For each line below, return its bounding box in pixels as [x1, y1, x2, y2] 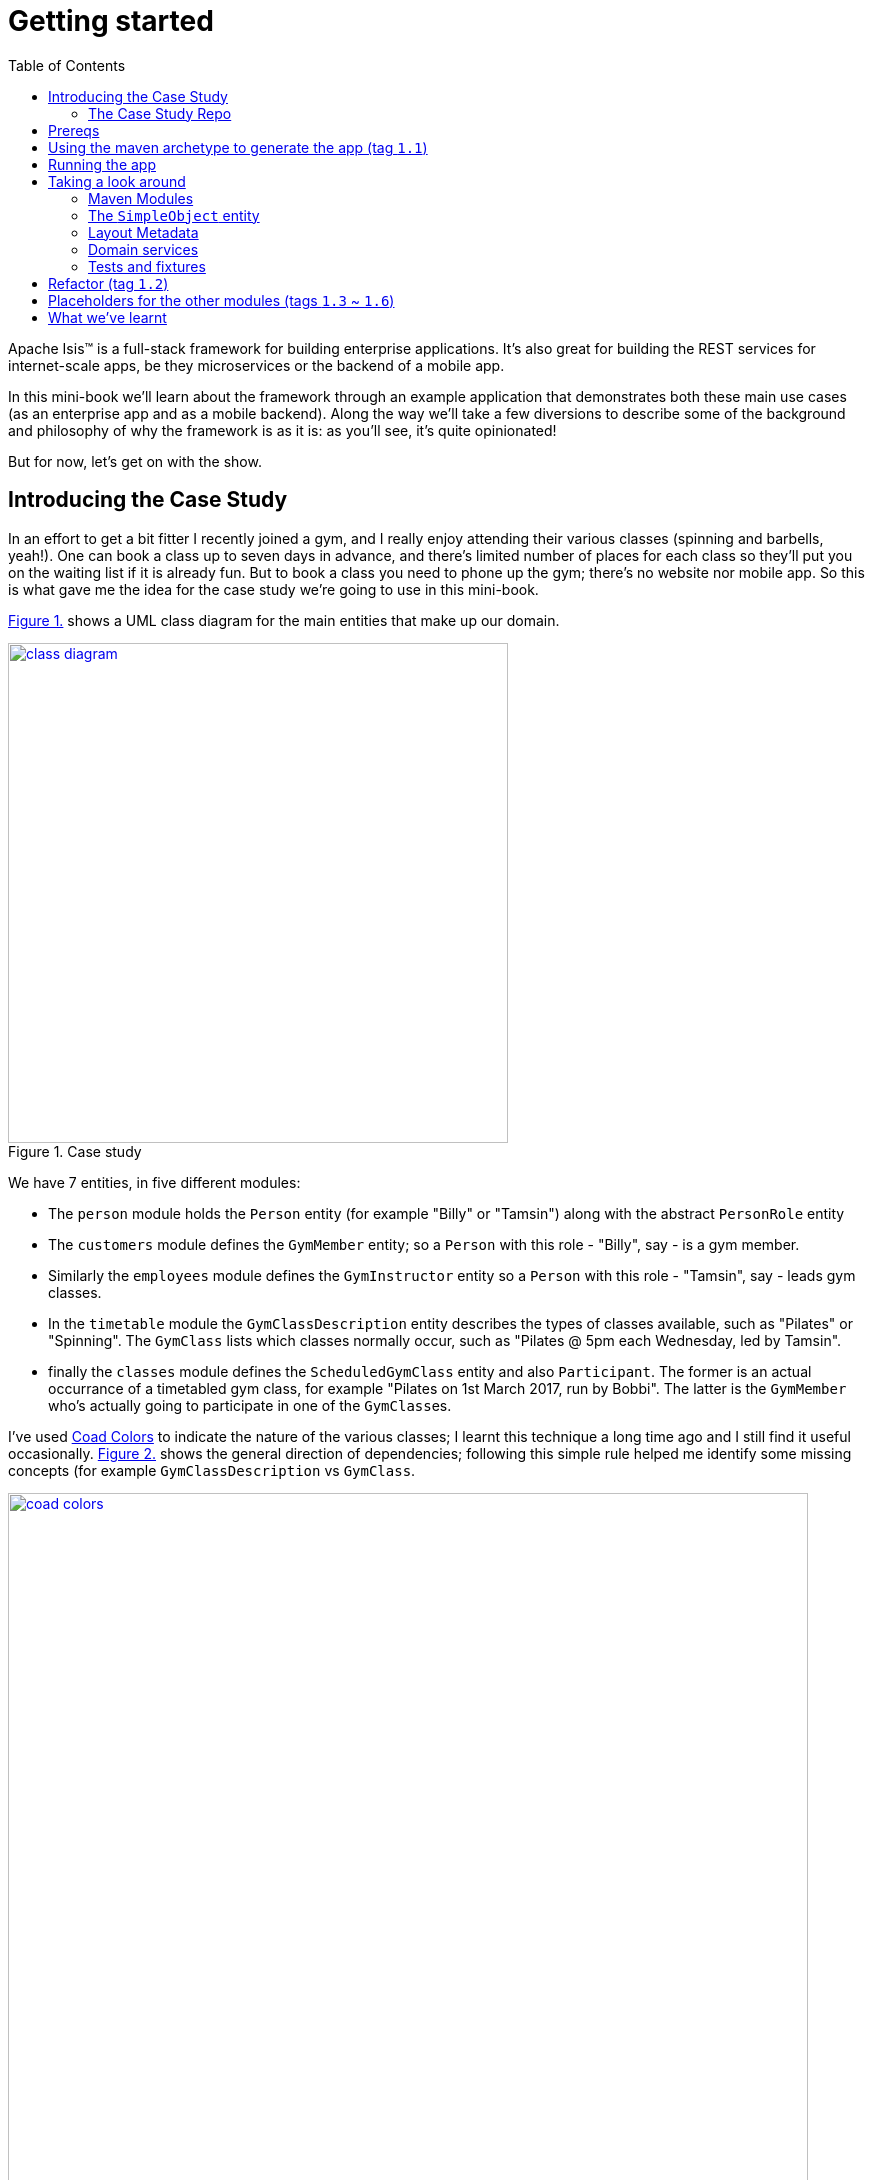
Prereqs [48, 121, 100, 139]
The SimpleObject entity [88, 206, 260, 224]
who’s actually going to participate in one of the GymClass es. [48, 1396, 452, 1414]
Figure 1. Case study [8, 1142, 142, 1160]
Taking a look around [48, 172, 186, 190]
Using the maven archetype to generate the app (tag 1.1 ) [48, 138, 428, 156]
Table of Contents [8, 56, 126, 74]
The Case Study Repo [88, 104, 232, 122]
